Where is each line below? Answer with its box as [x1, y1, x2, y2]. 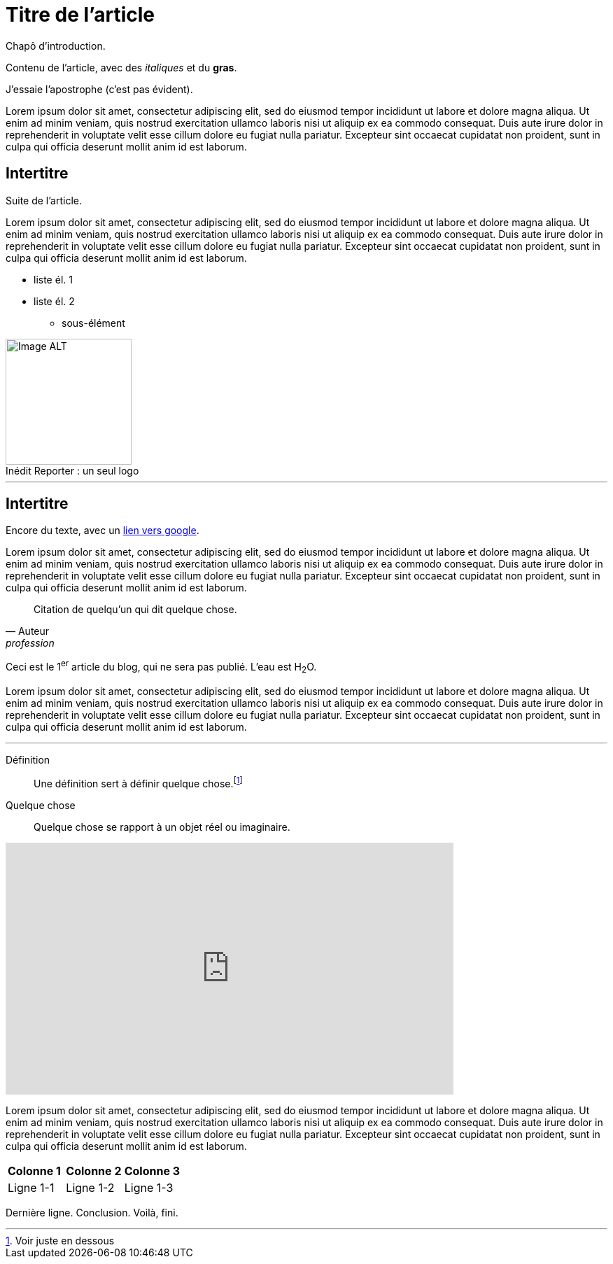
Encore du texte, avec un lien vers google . [6, 524, 199, 537]
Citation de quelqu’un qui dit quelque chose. [34, 603, 237, 616]
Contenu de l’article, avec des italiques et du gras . [6, 61, 237, 73]
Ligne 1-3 [124, 1180, 174, 1195]
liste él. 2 [34, 295, 75, 307]
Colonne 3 [124, 1163, 181, 1178]
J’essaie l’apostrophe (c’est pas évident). [6, 83, 193, 95]
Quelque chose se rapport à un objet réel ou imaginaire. [34, 820, 290, 833]
